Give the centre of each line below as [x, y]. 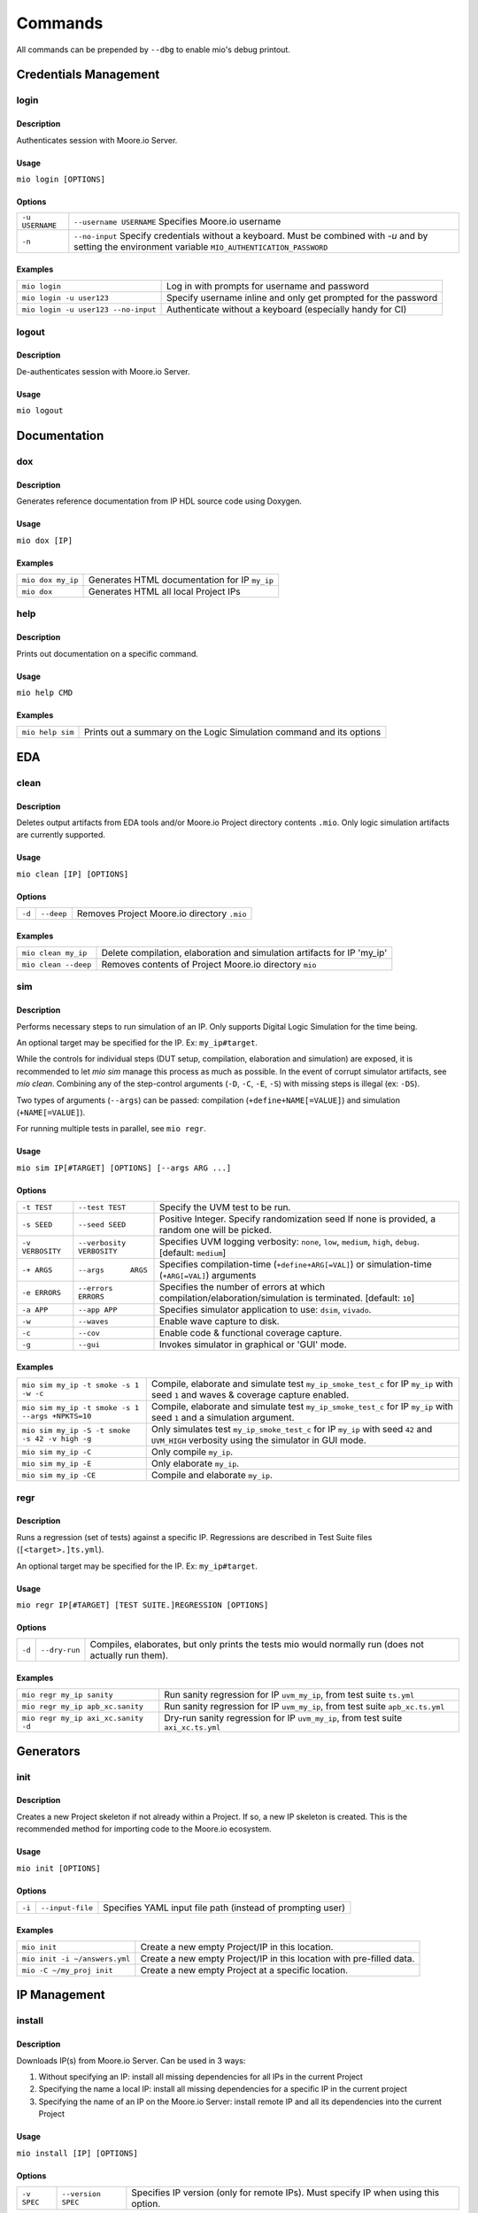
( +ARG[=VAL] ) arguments [208, 1276]
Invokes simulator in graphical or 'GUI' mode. [253, 1345]
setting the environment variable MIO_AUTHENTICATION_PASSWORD [201, 247]
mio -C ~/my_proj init [68, 1970]
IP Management [61, 1995]
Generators [48, 1751]
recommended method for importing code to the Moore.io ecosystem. [144, 1829]
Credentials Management [88, 75]
